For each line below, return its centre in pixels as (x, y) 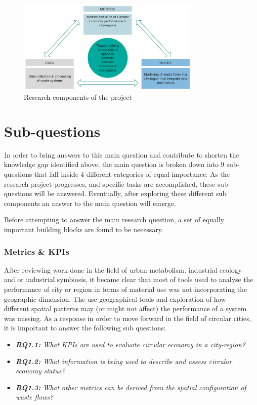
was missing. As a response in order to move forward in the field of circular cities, (128, 318)
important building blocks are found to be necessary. (84, 229)
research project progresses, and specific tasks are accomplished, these (110, 183)
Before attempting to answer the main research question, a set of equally (114, 220)
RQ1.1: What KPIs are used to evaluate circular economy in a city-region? (130, 344)
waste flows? (34, 397)
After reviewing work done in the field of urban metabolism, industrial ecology (123, 269)
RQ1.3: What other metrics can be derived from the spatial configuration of (131, 387)
